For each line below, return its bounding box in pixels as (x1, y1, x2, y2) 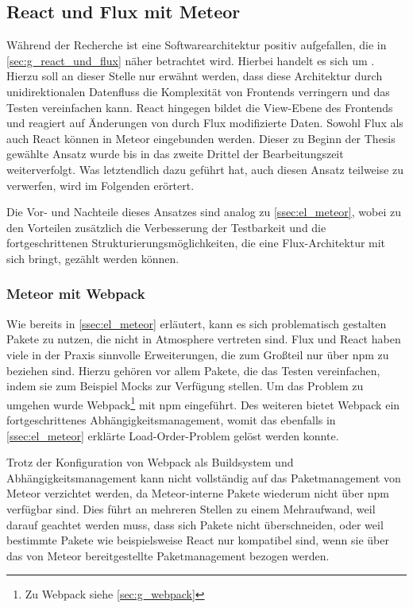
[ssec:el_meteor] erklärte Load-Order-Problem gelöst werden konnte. (6, 427, 339, 443)
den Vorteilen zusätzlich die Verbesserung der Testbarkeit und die (6, 219, 326, 235)
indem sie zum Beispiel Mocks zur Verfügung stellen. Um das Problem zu (6, 378, 364, 394)
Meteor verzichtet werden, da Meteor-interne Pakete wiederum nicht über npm (6, 485, 389, 502)
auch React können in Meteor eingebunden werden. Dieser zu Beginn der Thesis (6, 130, 396, 146)
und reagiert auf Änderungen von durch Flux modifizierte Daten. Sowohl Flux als (6, 114, 403, 131)
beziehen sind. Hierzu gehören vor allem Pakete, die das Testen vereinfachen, (6, 362, 380, 378)
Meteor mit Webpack (6, 284, 145, 304)
